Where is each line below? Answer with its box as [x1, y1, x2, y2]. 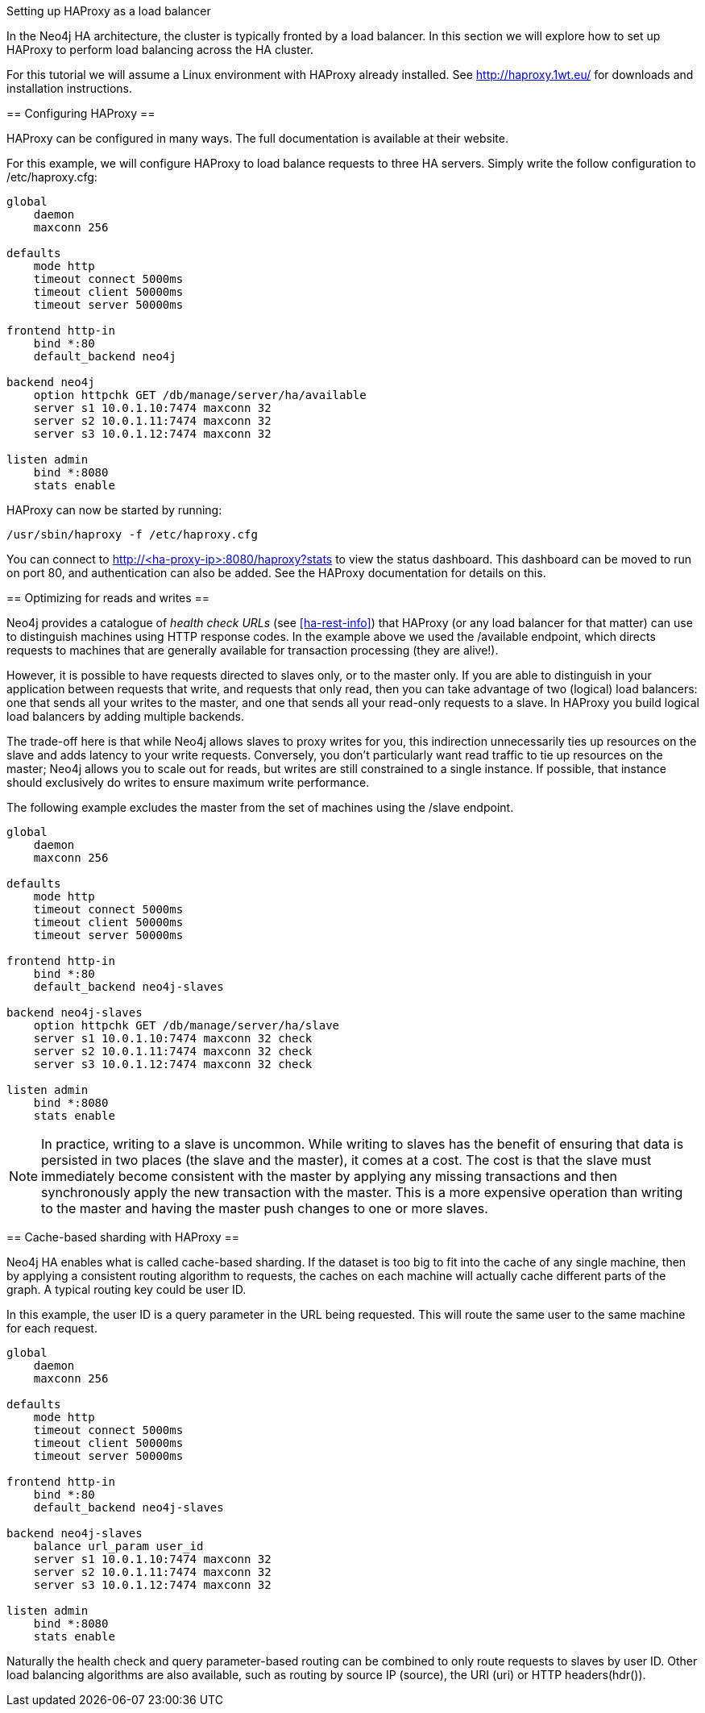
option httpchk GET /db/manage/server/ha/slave [33, 1019, 340, 1032]
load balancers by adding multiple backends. [6, 709, 244, 723]
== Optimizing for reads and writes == [6, 591, 210, 605]
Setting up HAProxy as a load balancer [6, 4, 211, 18]
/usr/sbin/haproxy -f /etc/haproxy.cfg [6, 528, 258, 541]
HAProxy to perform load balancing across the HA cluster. [6, 43, 314, 56]
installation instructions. [6, 81, 133, 95]
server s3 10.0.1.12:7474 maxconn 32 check [33, 1058, 313, 1071]
